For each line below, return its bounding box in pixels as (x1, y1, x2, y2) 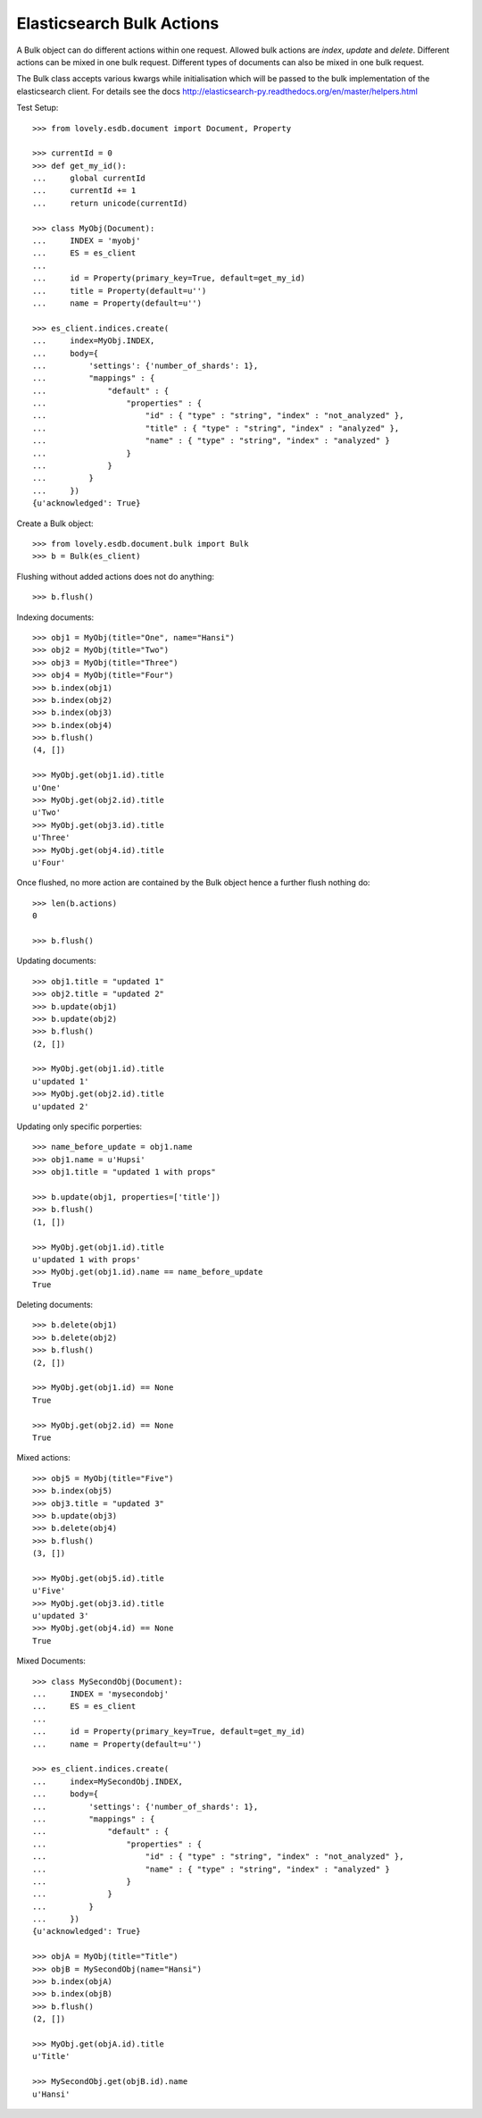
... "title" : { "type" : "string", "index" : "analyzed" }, (32, 423, 400, 433)
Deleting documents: (16, 1300, 94, 1310)
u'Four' (32, 858, 66, 867)
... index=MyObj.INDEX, (32, 336, 155, 346)
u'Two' (32, 808, 62, 817)
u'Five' (32, 1586, 66, 1596)
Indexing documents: (16, 612, 95, 623)
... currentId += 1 (32, 186, 137, 196)
